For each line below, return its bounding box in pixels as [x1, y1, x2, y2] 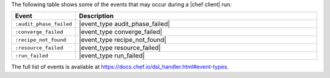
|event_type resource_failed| [78, 44, 161, 52]
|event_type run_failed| [78, 51, 145, 60]
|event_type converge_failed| [78, 28, 163, 36]
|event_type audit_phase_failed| [78, 20, 170, 28]
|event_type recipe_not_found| [78, 36, 167, 44]
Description [78, 12, 114, 21]
